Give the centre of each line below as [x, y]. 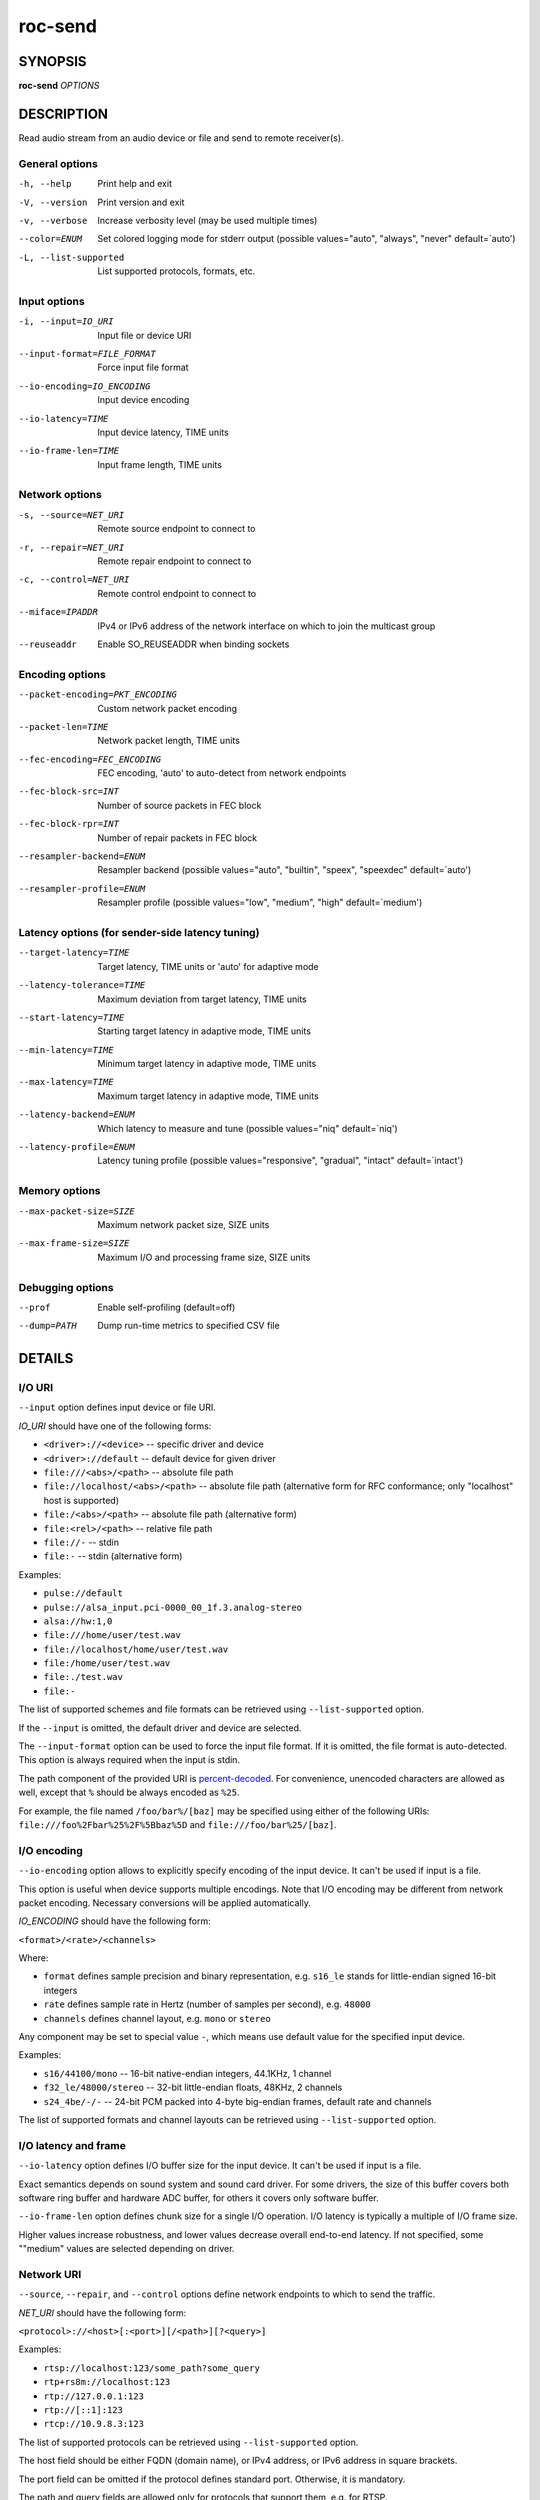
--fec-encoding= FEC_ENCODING [90, 759]
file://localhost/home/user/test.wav [136, 1649]
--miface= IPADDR [58, 612]
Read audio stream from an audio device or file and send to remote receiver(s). [181, 137]
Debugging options [66, 1287]
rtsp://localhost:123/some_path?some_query [151, 2368]
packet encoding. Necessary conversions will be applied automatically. [165, 1902]
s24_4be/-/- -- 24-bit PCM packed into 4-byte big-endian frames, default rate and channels [237, 2101]
